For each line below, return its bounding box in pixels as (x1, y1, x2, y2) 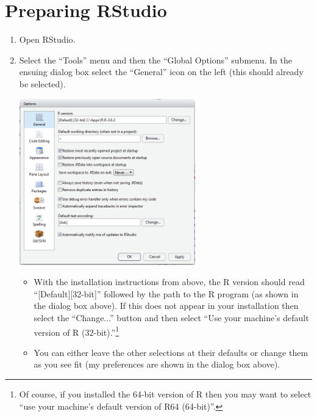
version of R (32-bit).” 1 (34, 324, 119, 338)
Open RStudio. (19, 33, 76, 46)
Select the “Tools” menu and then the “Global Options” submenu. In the (19, 53, 292, 66)
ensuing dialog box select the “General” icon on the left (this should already (19, 65, 304, 78)
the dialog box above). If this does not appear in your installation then (34, 299, 299, 312)
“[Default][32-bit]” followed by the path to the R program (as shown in (34, 287, 299, 300)
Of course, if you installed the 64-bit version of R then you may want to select (19, 388, 312, 401)
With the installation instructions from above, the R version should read (34, 275, 305, 288)
